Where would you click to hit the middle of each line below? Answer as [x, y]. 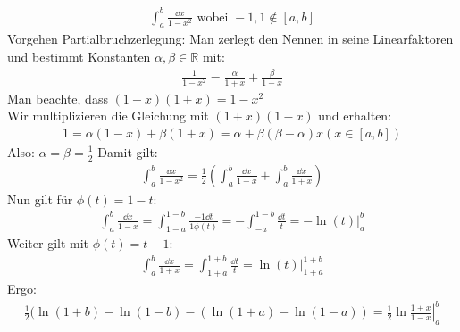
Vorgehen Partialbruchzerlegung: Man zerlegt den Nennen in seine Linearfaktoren [230, 39]
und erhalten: [355, 116]
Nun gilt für [40, 199]
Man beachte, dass [58, 98]
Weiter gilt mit [48, 243]
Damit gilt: [128, 151]
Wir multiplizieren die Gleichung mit [108, 116]
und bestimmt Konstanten [79, 56]
